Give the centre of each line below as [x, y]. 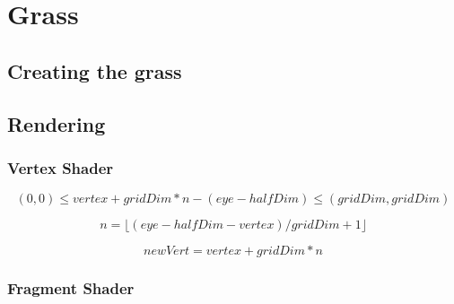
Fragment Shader [71, 288]
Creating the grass [95, 70]
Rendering [57, 123]
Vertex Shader [61, 167]
